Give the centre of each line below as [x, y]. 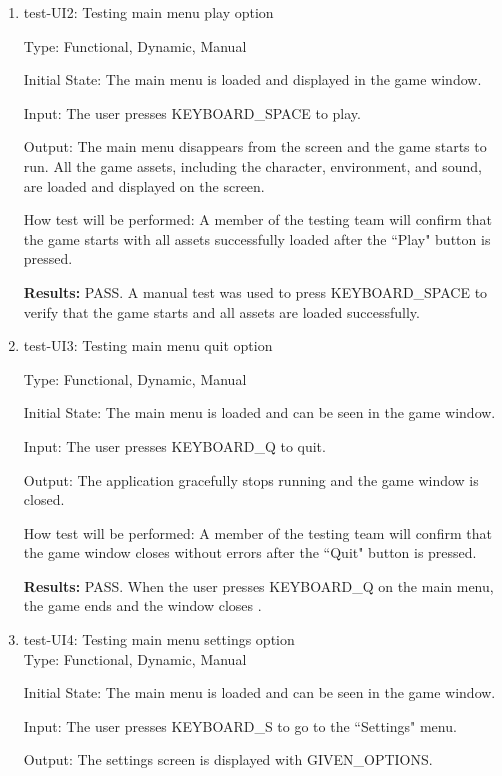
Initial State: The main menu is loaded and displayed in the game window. [252, 79]
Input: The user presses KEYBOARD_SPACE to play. [192, 112]
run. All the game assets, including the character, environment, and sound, [253, 165]
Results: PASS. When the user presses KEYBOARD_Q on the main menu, [258, 585]
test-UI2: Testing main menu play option [148, 12]
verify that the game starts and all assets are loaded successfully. [221, 311]
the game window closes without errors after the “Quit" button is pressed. [250, 552]
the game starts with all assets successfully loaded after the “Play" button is [257, 238]
